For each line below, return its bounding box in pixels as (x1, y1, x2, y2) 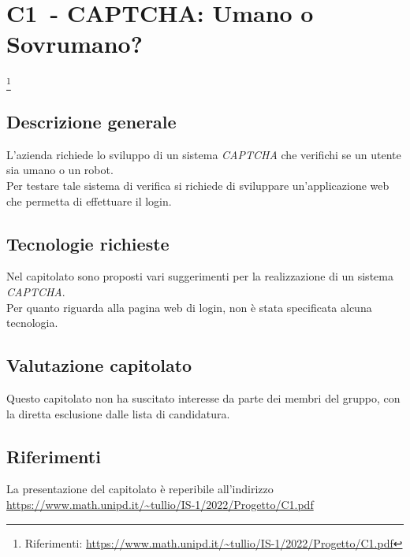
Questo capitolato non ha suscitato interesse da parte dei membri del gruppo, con (6, 390, 401, 406)
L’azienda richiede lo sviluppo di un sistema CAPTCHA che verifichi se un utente (6, 146, 401, 162)
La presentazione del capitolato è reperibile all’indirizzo (6, 481, 274, 497)
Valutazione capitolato (6, 353, 192, 377)
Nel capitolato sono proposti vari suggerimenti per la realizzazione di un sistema (6, 268, 393, 284)
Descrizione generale (6, 110, 177, 134)
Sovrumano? (6, 28, 143, 60)
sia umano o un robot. (6, 162, 114, 178)
